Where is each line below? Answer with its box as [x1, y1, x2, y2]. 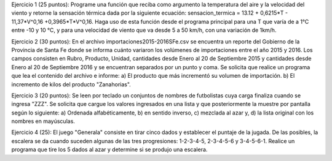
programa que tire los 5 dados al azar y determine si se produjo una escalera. [11, 146, 208, 153]
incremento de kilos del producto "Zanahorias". [11, 80, 132, 88]
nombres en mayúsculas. [11, 118, 75, 125]
